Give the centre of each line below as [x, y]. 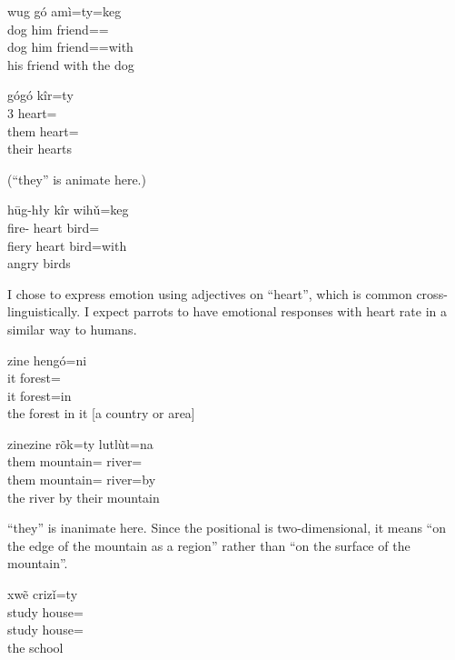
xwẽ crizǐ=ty [43, 594]
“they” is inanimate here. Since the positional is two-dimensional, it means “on [227, 528]
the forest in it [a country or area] [101, 413]
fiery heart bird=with [67, 245]
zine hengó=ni [47, 360]
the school [35, 647]
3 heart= [32, 112]
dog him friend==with [70, 47]
